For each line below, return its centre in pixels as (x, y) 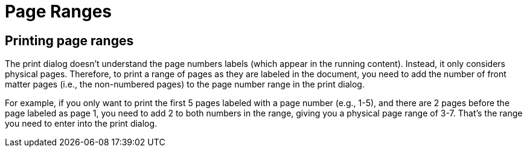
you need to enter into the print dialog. (81, 124)
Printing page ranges (69, 40)
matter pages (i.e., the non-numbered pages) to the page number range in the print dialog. (185, 84)
